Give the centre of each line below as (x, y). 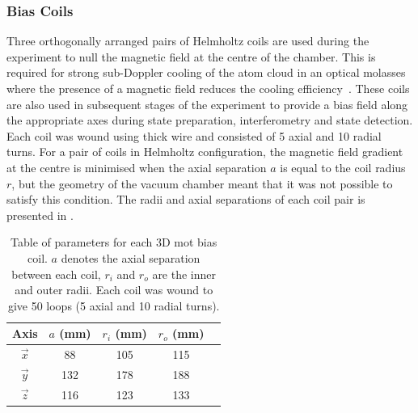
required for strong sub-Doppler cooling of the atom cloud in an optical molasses (206, 72)
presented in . (40, 215)
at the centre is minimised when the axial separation (137, 167)
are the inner (184, 274)
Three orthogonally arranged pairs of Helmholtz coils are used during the (188, 41)
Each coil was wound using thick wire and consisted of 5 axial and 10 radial (194, 135)
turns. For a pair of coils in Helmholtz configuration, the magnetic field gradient (205, 152)
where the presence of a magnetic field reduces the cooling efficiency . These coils (208, 88)
